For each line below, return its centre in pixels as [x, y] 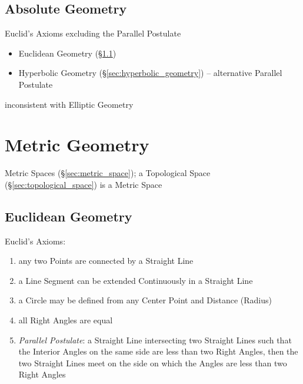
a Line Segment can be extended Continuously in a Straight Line [136, 280]
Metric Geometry [77, 145]
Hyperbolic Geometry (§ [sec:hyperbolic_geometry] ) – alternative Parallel [150, 73]
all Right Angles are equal [66, 320]
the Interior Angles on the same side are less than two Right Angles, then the [158, 351]
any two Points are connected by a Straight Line [106, 261]
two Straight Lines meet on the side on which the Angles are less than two [153, 363]
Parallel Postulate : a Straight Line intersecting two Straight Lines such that [155, 340]
